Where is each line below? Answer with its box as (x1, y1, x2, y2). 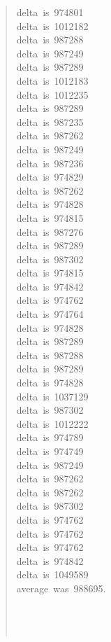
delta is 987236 (16, 155, 84, 170)
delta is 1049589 (16, 567, 89, 582)
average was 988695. (16, 580, 106, 595)
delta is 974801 (16, 5, 84, 19)
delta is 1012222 (16, 416, 89, 431)
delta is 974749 (16, 444, 84, 458)
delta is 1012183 (16, 73, 89, 88)
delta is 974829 (16, 169, 84, 184)
